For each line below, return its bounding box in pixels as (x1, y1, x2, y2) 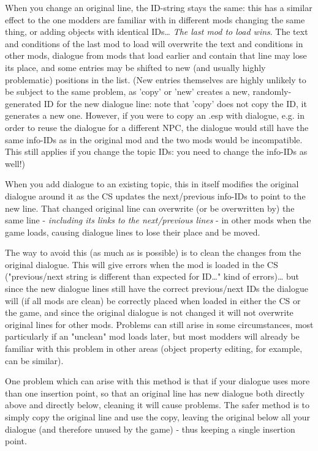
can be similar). (5, 354, 64, 367)
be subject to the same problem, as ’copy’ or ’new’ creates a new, (5, 85, 250, 98)
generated (5, 97, 42, 110)
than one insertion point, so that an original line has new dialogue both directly (5, 386, 305, 399)
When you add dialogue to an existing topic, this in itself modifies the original (5, 177, 299, 190)
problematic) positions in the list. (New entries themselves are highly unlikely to (5, 73, 306, 86)
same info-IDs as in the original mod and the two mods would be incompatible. (5, 133, 303, 146)
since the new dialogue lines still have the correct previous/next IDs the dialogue (5, 282, 308, 295)
